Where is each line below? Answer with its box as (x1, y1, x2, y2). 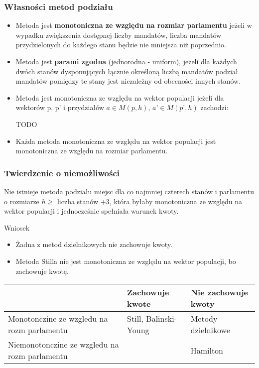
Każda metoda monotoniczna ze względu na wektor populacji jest (15, 135, 216, 146)
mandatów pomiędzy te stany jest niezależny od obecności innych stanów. (15, 76, 241, 86)
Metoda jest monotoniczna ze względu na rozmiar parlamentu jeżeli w (15, 20, 252, 30)
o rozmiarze (4, 196, 39, 206)
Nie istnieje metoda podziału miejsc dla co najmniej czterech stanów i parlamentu (4, 186, 254, 196)
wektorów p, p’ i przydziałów (15, 102, 104, 113)
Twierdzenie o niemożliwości (4, 166, 120, 179)
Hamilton (190, 344, 224, 356)
